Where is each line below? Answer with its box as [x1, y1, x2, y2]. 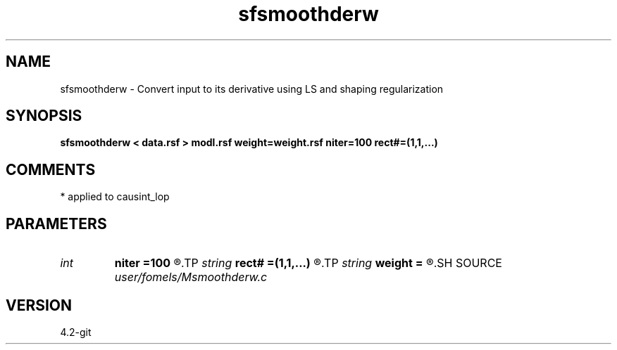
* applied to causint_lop [60, 190, 170, 203]
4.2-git [60, 325, 92, 338]
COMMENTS [6, 160, 96, 179]
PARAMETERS [6, 214, 107, 233]
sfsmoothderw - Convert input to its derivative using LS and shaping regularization [60, 82, 444, 95]
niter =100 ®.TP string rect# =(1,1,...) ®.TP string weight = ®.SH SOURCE [114, 256, 502, 271]
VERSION [6, 296, 73, 314]
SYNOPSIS [6, 107, 82, 125]
